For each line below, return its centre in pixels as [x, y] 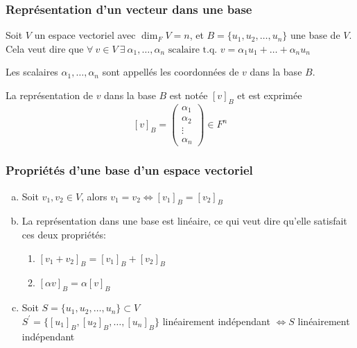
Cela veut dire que [45, 48]
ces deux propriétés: [64, 234]
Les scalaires [32, 72]
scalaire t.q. [193, 50]
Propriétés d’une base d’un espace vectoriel [129, 170]
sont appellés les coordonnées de [171, 72]
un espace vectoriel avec [85, 35]
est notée [189, 95]
